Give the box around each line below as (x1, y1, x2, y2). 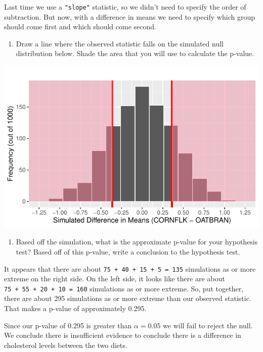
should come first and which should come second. (4, 21, 156, 32)
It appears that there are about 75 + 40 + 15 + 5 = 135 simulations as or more (4, 263, 256, 274)
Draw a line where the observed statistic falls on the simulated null (16, 38, 224, 48)
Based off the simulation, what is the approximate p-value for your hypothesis (16, 236, 258, 247)
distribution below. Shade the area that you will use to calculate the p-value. (16, 48, 254, 59)
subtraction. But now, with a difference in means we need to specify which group (4, 11, 255, 22)
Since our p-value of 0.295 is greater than (4, 320, 132, 330)
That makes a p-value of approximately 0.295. (4, 303, 147, 314)
